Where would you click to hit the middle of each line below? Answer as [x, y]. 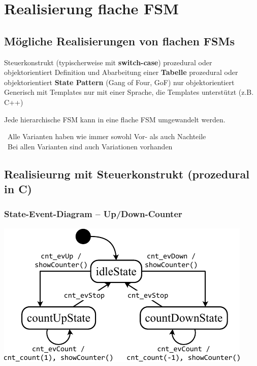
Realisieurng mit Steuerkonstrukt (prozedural [127, 174]
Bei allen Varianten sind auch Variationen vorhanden [90, 146]
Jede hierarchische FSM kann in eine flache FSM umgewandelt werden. [115, 119]
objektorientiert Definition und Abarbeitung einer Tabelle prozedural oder [121, 72]
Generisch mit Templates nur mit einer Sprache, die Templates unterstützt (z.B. [129, 92]
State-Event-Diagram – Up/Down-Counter [93, 214]
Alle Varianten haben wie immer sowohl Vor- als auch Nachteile [107, 136]
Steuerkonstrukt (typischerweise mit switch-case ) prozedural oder [108, 62]
